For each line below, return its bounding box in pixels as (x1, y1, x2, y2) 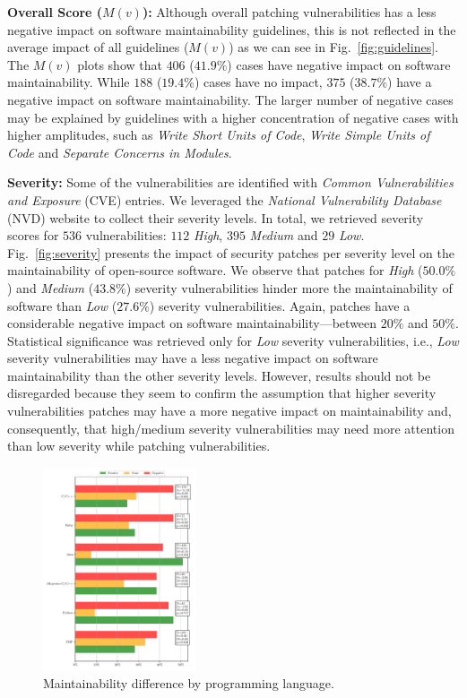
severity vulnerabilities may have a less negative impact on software (7, 349, 378, 367)
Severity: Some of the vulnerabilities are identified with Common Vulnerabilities (7, 173, 454, 192)
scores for (7, 226, 59, 245)
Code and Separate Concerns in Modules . (7, 142, 232, 161)
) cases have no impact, (194, 73, 323, 91)
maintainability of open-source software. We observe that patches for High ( (7, 261, 423, 280)
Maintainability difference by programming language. (43, 673, 334, 692)
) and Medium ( (7, 278, 94, 297)
